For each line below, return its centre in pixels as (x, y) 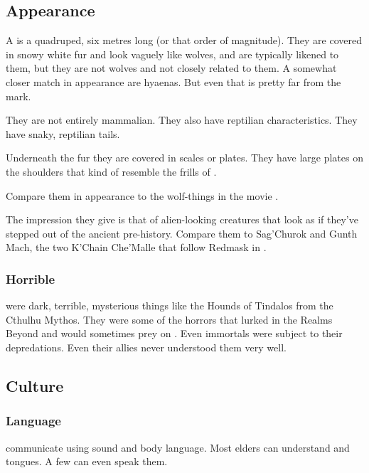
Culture (35, 385)
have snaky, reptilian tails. (63, 133)
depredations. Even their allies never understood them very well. (146, 347)
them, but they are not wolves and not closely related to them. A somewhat (171, 68)
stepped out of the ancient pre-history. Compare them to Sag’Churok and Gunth (182, 233)
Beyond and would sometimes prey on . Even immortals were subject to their (174, 333)
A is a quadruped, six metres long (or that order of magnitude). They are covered (184, 40)
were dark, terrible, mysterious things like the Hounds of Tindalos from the (170, 305)
